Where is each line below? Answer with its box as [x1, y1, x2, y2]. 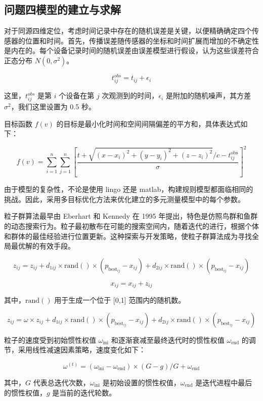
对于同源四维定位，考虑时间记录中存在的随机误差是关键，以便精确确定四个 [4, 25, 252, 36]
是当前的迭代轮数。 [52, 387, 116, 397]
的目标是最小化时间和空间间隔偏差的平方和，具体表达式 [56, 118, 241, 129]
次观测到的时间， [102, 90, 159, 101]
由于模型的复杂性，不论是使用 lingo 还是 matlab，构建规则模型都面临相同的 [4, 184, 253, 194]
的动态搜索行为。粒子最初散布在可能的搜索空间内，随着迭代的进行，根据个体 [4, 220, 259, 231]
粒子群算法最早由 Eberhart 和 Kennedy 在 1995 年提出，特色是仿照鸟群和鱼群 [4, 211, 258, 221]
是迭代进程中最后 [195, 377, 252, 388]
